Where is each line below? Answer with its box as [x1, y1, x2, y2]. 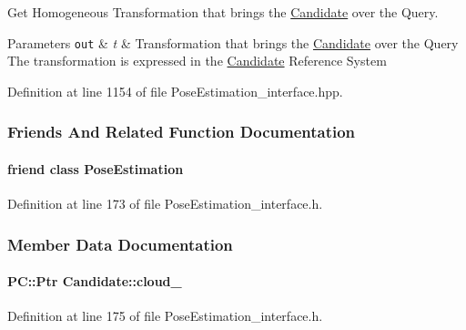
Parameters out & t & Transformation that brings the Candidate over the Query [7, 33, 459, 52]
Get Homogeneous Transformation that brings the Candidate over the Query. [7, 3, 439, 21]
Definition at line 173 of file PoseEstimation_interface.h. [7, 194, 323, 213]
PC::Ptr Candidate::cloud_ [7, 272, 182, 291]
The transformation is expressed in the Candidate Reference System [7, 51, 387, 70]
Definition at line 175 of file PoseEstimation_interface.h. [7, 306, 323, 325]
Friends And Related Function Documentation [7, 120, 356, 143]
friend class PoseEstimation [7, 159, 184, 178]
